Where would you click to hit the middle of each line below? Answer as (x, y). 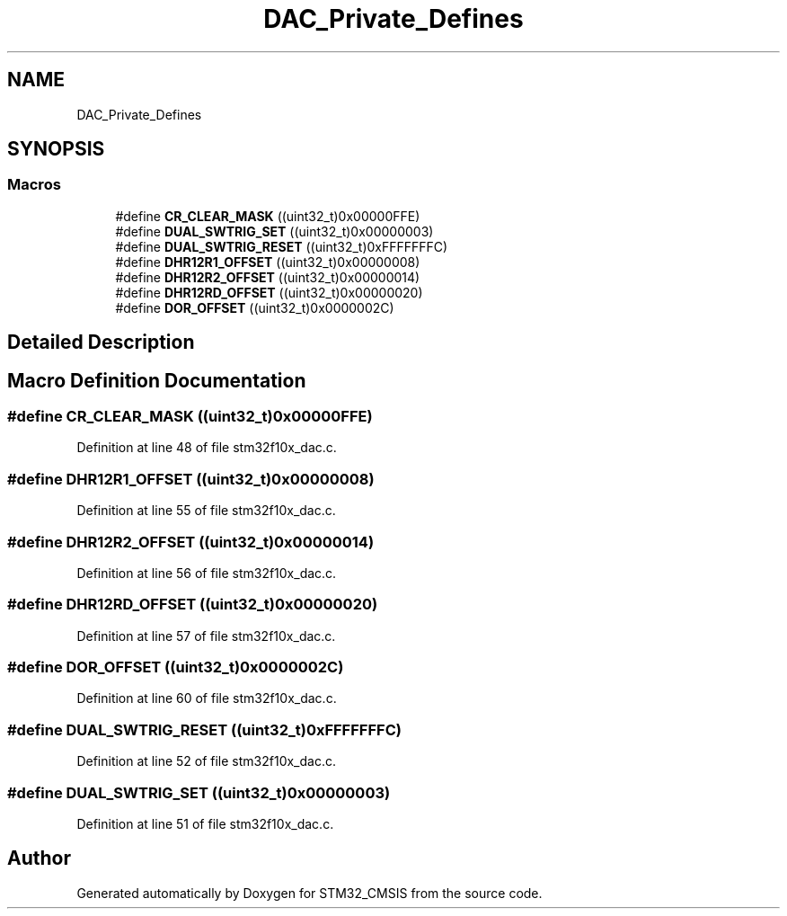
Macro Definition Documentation (157, 380)
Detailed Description (101, 342)
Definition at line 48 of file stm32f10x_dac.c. (207, 448)
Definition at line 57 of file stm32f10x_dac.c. (206, 636)
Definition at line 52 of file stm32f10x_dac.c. (207, 761)
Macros (34, 185)
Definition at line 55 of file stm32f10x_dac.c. (206, 511)
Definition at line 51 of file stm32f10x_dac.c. (205, 823)
